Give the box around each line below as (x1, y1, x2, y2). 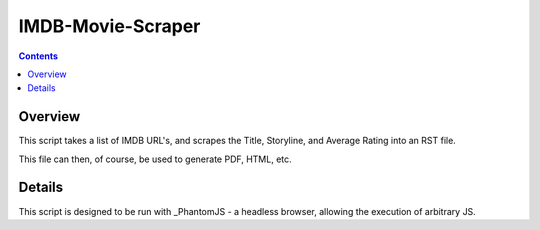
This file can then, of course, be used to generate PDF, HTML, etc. (18, 153, 292, 165)
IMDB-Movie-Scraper (18, 15, 201, 37)
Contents (18, 50, 59, 62)
